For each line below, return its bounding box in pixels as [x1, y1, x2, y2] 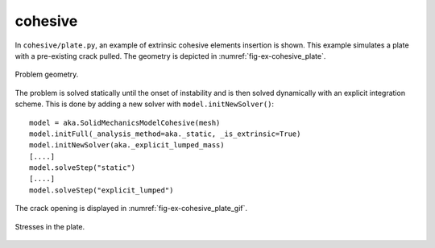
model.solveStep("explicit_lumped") [29, 185, 174, 195]
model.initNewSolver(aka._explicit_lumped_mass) [29, 141, 225, 150]
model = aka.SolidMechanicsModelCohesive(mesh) [29, 118, 221, 127]
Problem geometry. [14, 69, 79, 80]
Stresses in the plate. [14, 221, 85, 231]
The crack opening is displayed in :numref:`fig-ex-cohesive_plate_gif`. [14, 204, 248, 213]
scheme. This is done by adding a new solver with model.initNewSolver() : [14, 99, 274, 109]
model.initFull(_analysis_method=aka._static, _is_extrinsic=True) [29, 129, 301, 138]
